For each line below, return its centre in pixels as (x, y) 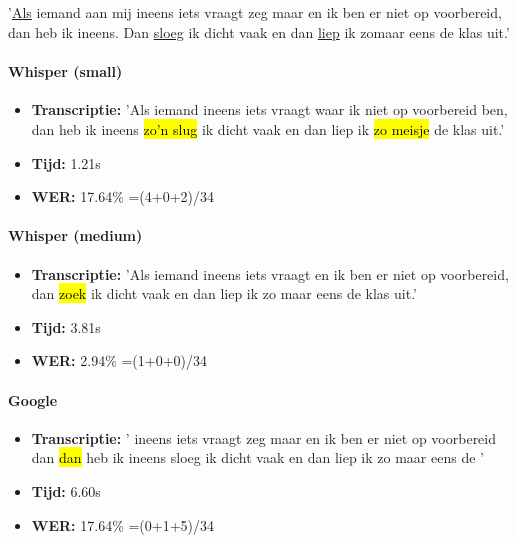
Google (33, 399)
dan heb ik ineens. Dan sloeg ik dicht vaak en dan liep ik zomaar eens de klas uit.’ (259, 31)
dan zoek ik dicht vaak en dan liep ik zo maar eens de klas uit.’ (224, 293)
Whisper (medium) (75, 235)
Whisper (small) (65, 71)
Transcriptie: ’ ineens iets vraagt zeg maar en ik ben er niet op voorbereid (264, 437)
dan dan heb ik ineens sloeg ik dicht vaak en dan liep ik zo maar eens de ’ (257, 457)
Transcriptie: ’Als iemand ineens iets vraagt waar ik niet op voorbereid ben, (269, 109)
